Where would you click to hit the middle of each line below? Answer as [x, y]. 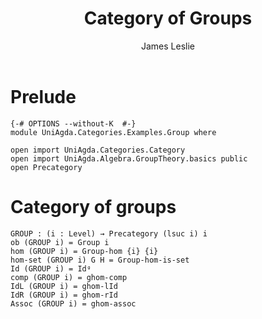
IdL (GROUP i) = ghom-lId [64, 286]
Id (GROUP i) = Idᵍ [51, 268]
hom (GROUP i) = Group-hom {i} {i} [84, 251]
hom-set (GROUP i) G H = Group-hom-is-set [100, 260]
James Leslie [168, 46]
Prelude [43, 96]
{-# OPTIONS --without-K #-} [73, 123]
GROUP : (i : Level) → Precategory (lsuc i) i [109, 233]
